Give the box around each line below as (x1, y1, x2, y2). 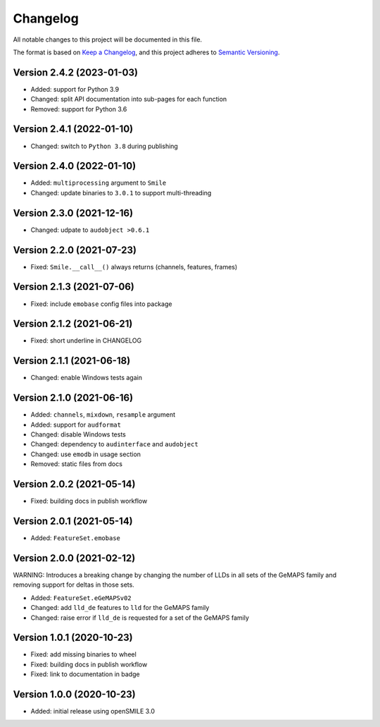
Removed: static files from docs (30, 460, 123, 468)
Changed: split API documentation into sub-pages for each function (30, 95, 227, 104)
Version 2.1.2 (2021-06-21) (13, 318, 133, 330)
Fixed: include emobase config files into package (30, 300, 172, 308)
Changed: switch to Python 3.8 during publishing (30, 142, 179, 150)
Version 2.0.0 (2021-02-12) (13, 552, 136, 564)
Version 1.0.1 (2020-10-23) (13, 632, 133, 644)
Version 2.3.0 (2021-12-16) (13, 207, 134, 219)
